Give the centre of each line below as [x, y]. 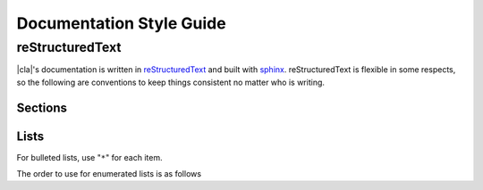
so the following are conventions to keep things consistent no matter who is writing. [171, 82]
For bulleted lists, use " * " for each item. [89, 157]
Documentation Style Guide [122, 23]
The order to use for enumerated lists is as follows [109, 174]
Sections [42, 107]
